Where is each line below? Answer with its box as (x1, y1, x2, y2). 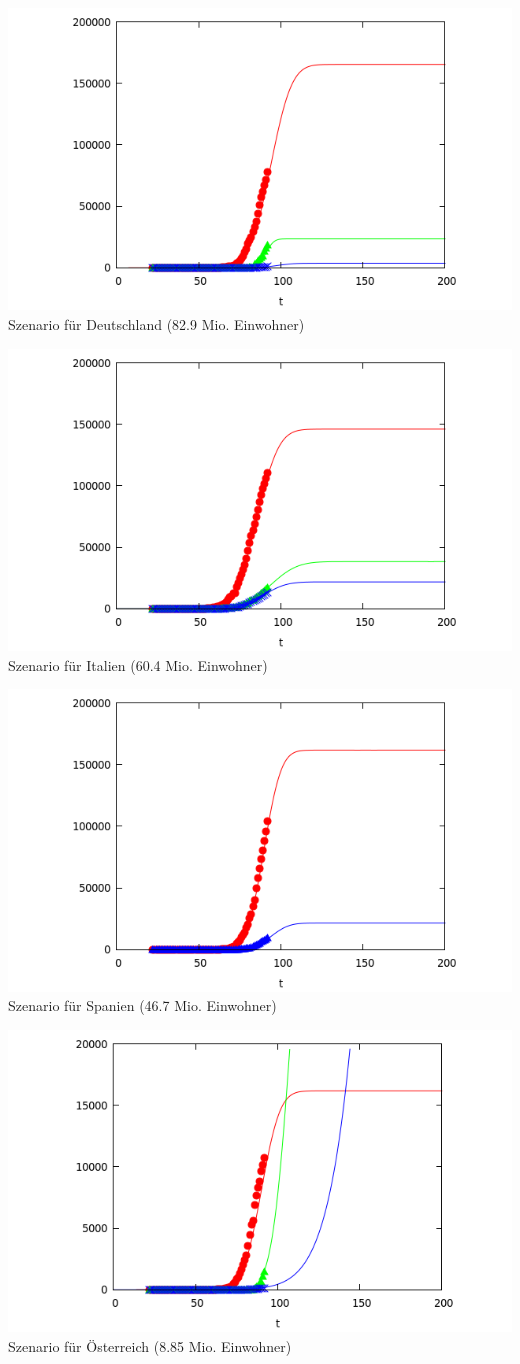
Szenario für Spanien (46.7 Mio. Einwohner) (8, 995, 277, 1016)
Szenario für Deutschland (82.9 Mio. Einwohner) (8, 313, 305, 334)
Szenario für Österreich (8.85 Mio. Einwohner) (8, 1335, 292, 1356)
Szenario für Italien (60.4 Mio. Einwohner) (8, 654, 268, 675)
